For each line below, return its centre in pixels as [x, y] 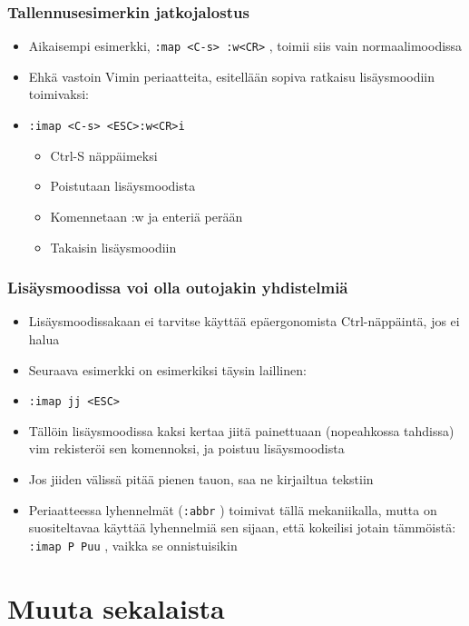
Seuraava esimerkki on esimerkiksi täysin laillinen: [167, 369]
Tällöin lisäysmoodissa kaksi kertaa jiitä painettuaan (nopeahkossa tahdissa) [241, 430]
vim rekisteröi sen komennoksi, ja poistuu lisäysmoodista [186, 448]
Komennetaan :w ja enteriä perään [147, 216]
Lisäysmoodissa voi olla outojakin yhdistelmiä [178, 288]
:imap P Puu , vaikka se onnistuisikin [133, 545]
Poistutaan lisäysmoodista [123, 186]
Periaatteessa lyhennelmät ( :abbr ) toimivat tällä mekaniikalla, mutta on [233, 509]
